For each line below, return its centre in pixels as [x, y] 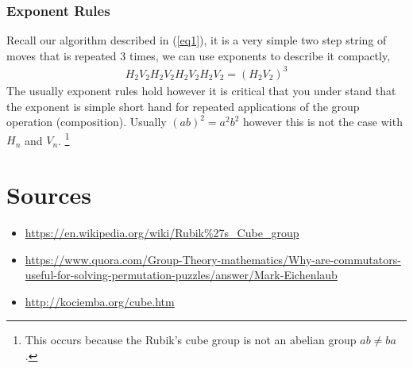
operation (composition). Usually [87, 122]
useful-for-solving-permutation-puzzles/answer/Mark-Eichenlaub [181, 275]
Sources [49, 195]
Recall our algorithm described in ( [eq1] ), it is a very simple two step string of [197, 40]
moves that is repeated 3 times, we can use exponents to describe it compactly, [199, 55]
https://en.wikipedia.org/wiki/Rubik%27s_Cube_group [162, 233]
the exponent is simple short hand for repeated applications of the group [183, 106]
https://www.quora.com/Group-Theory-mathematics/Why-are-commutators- [213, 259]
